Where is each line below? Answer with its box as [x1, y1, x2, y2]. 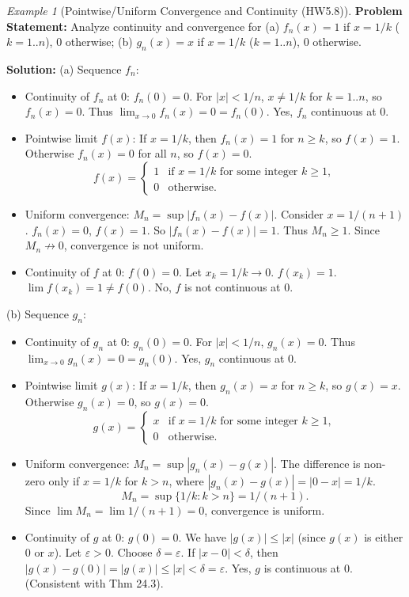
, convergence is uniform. [204, 501, 325, 518]
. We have [178, 528, 226, 545]
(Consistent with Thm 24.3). [25, 575, 164, 591]
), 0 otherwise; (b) [45, 33, 133, 50]
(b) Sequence [6, 305, 69, 321]
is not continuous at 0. [184, 279, 293, 295]
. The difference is [274, 454, 361, 471]
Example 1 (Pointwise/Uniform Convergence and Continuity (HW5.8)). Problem [6, 2, 403, 18]
